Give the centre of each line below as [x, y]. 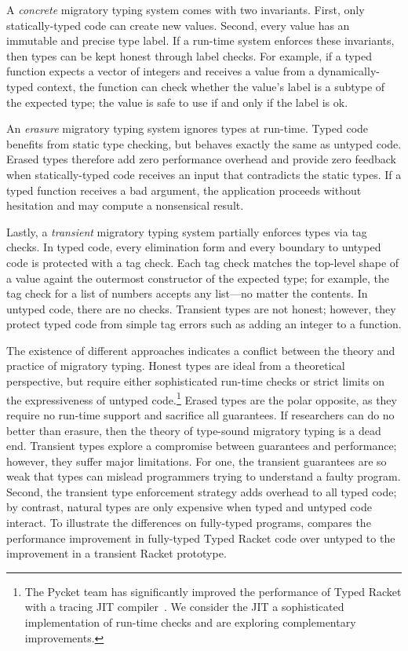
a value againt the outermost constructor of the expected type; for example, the [198, 278]
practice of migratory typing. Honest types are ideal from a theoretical [176, 366]
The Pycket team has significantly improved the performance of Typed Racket [213, 591]
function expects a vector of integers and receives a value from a [160, 71]
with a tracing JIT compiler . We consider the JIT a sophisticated [184, 607]
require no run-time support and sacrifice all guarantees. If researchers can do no [200, 414]
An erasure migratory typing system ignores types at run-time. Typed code [188, 128]
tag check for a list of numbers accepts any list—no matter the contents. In [187, 293]
